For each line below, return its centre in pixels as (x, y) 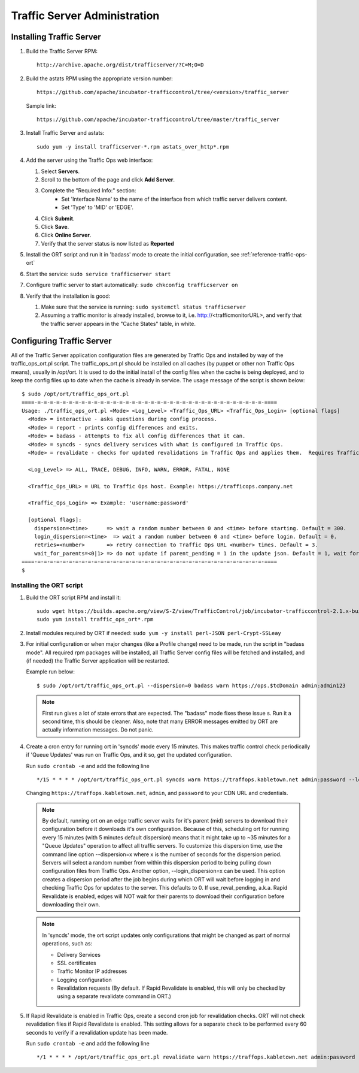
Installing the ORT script (47, 585)
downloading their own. (71, 904)
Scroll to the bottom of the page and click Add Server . (108, 179)
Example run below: (50, 672)
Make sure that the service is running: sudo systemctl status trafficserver (144, 307)
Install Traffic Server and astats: (65, 133)
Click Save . (55, 226)
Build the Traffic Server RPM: (62, 52)
